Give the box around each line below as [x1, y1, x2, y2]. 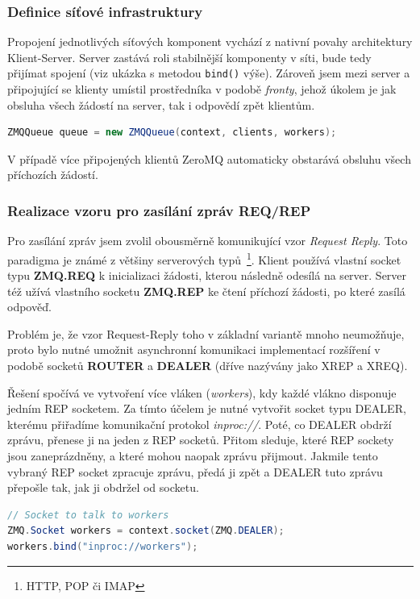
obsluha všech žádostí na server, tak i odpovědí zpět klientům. [7, 96, 315, 113]
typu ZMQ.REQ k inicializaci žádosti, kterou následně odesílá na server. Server [7, 267, 407, 284]
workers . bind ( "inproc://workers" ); [7, 541, 198, 552]
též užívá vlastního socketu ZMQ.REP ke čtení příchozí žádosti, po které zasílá [7, 282, 405, 299]
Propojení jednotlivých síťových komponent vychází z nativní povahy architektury [7, 33, 413, 50]
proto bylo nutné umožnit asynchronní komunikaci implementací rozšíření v [7, 341, 380, 358]
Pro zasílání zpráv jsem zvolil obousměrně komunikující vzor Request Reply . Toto [7, 232, 408, 249]
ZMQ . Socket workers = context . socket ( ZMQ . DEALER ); [7, 525, 285, 537]
